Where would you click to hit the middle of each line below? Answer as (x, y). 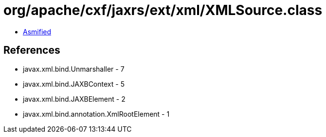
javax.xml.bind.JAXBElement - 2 (74, 99)
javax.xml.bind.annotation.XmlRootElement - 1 (96, 114)
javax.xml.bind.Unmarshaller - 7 (74, 69)
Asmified (37, 31)
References (32, 50)
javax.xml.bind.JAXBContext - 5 (74, 84)
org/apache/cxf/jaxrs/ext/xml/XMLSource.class (163, 10)
